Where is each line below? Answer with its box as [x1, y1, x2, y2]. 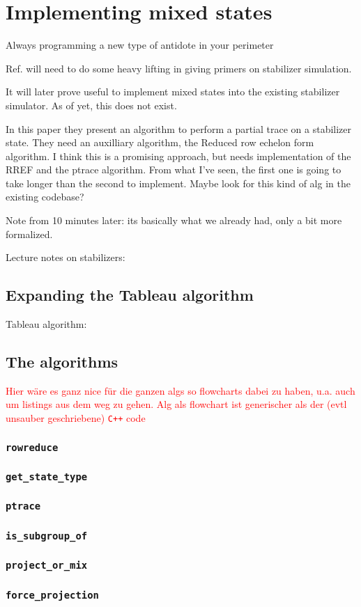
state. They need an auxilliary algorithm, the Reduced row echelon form [6, 135, 314, 150]
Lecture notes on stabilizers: [6, 250, 125, 265]
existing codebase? [6, 189, 84, 204]
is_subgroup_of [6, 530, 88, 542]
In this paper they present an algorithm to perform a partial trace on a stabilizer [6, 121, 352, 136]
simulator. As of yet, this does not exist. [6, 97, 177, 112]
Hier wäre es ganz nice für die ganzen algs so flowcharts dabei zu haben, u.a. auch [6, 383, 355, 397]
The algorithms [6, 351, 118, 372]
